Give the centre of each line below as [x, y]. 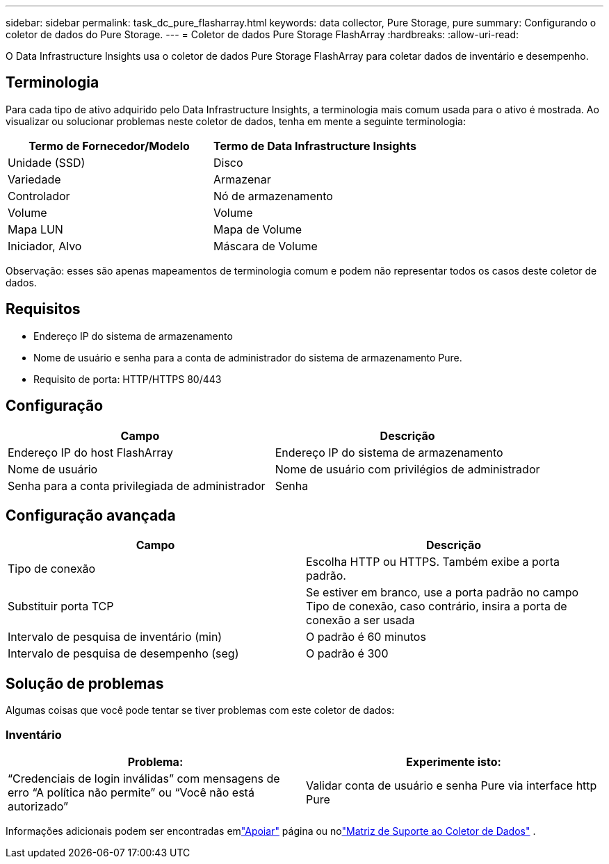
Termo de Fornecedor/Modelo [109, 146]
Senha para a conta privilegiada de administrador [137, 486]
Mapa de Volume [257, 229]
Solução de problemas [85, 683]
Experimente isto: [454, 761]
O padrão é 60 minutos [366, 637]
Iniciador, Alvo [45, 246]
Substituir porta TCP [61, 606]
